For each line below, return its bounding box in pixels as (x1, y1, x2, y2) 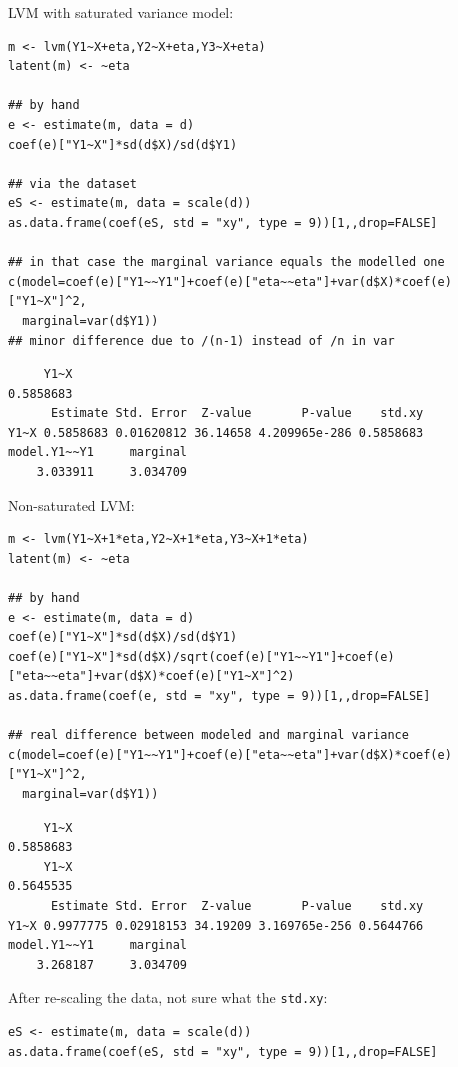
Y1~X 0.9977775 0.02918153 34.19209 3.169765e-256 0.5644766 (8, 918, 424, 933)
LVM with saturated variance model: (8, 2, 234, 22)
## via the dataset (8, 176, 137, 191)
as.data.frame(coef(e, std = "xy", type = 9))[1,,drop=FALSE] (8, 689, 431, 703)
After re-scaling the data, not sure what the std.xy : (8, 987, 328, 1008)
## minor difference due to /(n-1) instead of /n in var (8, 333, 395, 348)
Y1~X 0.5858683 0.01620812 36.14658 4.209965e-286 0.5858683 (8, 425, 424, 440)
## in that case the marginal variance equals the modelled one (8, 255, 445, 270)
